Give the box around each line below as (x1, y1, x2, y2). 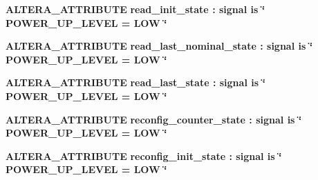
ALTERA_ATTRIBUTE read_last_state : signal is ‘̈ (6, 75, 265, 90)
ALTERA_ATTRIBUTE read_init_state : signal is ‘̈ (6, 2, 265, 16)
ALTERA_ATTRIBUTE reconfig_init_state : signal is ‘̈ (6, 148, 282, 163)
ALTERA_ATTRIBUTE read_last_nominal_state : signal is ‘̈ (6, 39, 313, 53)
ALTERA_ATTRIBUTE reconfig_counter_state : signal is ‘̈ (6, 112, 302, 126)
